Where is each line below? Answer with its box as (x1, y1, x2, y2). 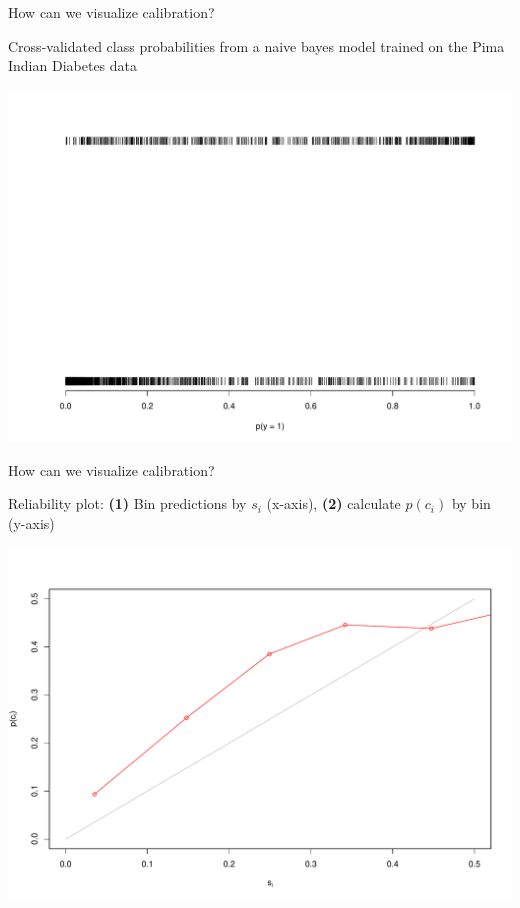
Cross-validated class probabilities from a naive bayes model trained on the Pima (8, 35, 505, 56)
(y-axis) (8, 512, 55, 533)
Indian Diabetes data (8, 55, 138, 76)
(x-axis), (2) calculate (266, 493, 401, 514)
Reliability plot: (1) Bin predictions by (8, 493, 247, 514)
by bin (451, 493, 491, 514)
